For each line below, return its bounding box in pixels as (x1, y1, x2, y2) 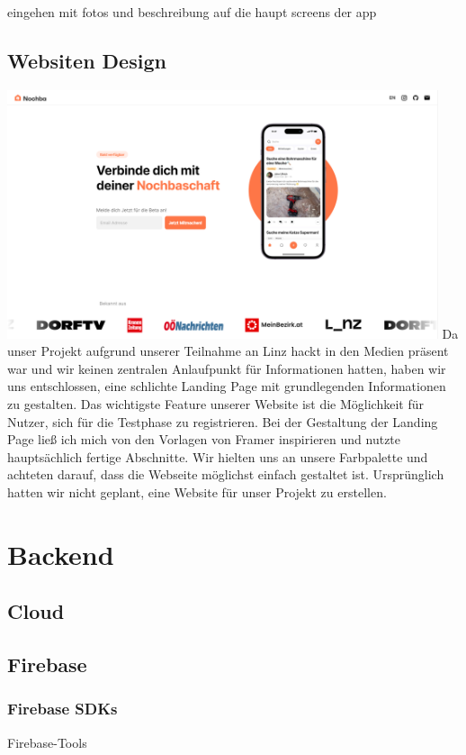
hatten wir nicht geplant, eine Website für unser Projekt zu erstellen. (7, 483, 387, 501)
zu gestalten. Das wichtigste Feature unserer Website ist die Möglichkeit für (7, 395, 424, 414)
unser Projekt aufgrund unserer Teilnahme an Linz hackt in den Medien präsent (7, 341, 449, 360)
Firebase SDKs (7, 697, 118, 720)
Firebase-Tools (7, 732, 87, 751)
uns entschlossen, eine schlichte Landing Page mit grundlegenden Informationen (7, 377, 446, 396)
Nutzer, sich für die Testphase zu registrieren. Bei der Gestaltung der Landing (7, 412, 438, 431)
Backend (7, 535, 114, 572)
